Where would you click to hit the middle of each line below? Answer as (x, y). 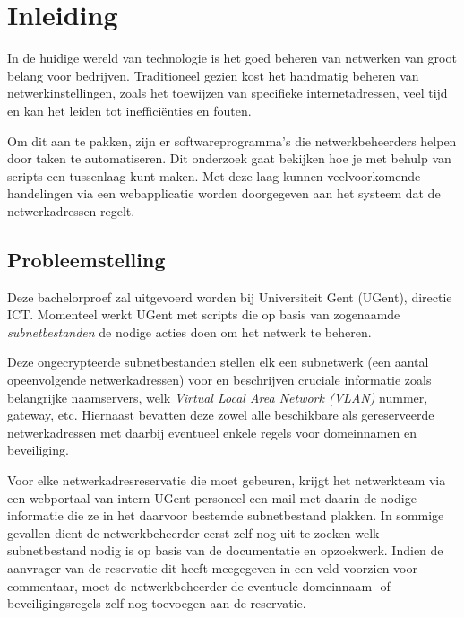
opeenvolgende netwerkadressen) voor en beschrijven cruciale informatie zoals (219, 380)
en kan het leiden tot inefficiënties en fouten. (129, 110)
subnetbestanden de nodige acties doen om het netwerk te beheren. (189, 331)
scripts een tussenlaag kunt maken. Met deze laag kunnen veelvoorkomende (214, 175)
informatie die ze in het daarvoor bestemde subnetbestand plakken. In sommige (226, 515)
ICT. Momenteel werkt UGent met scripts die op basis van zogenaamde (204, 314)
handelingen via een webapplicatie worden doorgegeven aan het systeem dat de (224, 193)
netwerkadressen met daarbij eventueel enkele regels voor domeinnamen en (212, 432)
